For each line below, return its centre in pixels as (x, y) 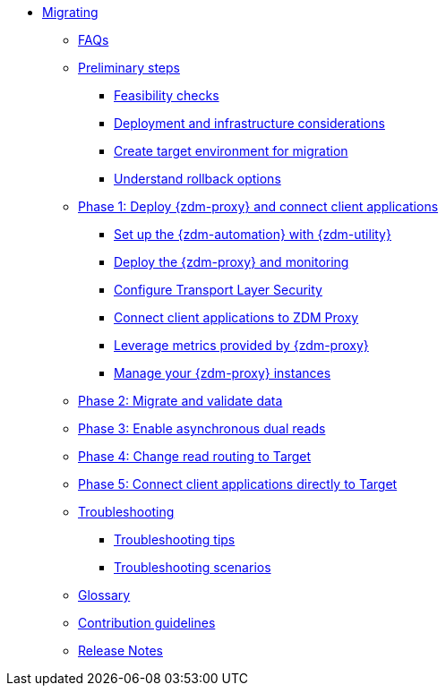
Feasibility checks (167, 95)
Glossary (104, 595)
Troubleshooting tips (175, 539)
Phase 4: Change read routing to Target (195, 456)
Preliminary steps (129, 68)
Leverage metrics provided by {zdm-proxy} (241, 345)
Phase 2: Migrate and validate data (180, 401)
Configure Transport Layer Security (218, 290)
